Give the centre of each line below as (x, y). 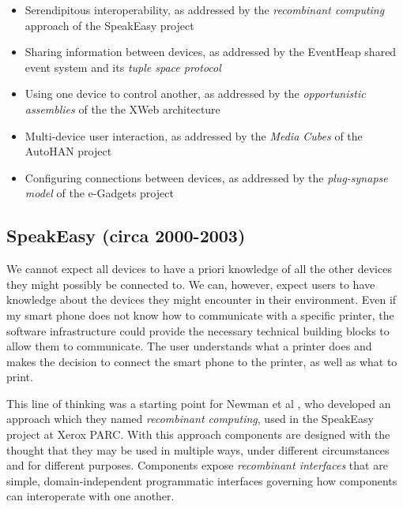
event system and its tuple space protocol (123, 67)
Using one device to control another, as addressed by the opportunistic (195, 94)
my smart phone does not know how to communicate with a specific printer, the (200, 314)
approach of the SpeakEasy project (109, 25)
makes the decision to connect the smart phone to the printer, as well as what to (202, 361)
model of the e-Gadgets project (99, 193)
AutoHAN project (68, 151)
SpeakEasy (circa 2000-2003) (126, 236)
